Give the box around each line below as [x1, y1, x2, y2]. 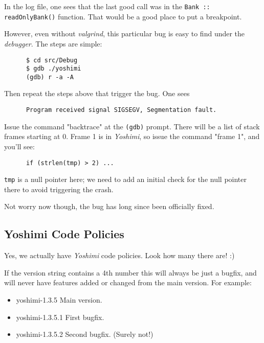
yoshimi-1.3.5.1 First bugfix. [16, 311, 104, 322]
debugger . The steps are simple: [4, 38, 102, 49]
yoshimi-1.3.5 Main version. [16, 294, 102, 305]
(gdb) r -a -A [26, 73, 74, 81]
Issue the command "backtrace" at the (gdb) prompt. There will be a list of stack [4, 121, 260, 131]
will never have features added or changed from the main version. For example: [4, 277, 252, 288]
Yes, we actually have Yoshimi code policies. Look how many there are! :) [4, 250, 235, 261]
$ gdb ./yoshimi [26, 65, 81, 73]
